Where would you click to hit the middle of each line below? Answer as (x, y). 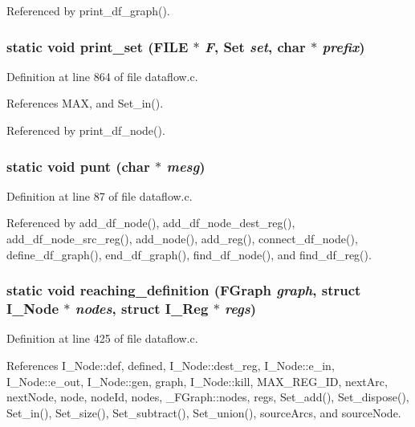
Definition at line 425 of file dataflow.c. (102, 338)
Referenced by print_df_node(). (86, 130)
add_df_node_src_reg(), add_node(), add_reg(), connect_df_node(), (182, 238)
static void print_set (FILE (98, 46)
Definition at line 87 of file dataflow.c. (100, 195)
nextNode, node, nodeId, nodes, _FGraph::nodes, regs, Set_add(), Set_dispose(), (208, 397)
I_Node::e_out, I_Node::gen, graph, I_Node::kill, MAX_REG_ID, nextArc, (197, 381)
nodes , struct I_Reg (142, 309)
